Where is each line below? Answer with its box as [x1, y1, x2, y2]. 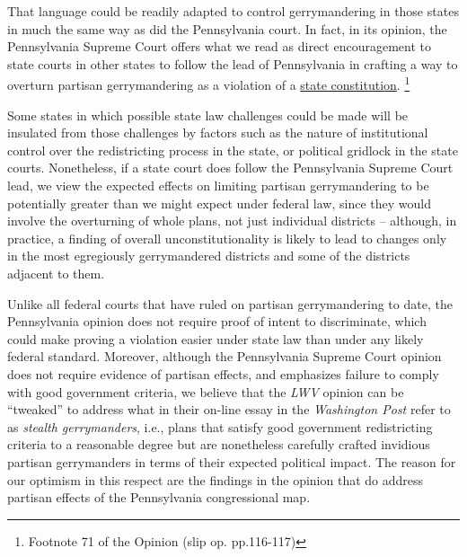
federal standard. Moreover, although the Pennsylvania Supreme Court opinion [7, 347, 442, 366]
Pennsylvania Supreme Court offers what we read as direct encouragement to [7, 37, 431, 56]
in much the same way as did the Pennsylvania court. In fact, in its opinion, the [7, 19, 447, 38]
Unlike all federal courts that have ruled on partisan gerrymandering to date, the [7, 294, 453, 313]
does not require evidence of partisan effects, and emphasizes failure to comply [7, 364, 439, 383]
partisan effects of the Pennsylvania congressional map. [7, 488, 311, 507]
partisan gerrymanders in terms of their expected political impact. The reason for [7, 452, 456, 471]
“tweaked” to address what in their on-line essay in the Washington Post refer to [7, 400, 451, 419]
